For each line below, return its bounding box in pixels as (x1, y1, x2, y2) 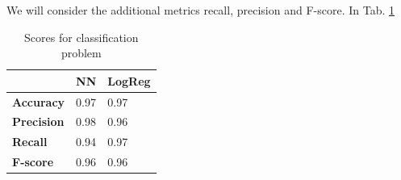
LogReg (107, 72, 151, 89)
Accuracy (12, 93, 65, 110)
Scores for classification (24, 28, 139, 45)
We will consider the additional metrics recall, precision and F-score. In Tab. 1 (6, 2, 395, 18)
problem (61, 44, 102, 61)
